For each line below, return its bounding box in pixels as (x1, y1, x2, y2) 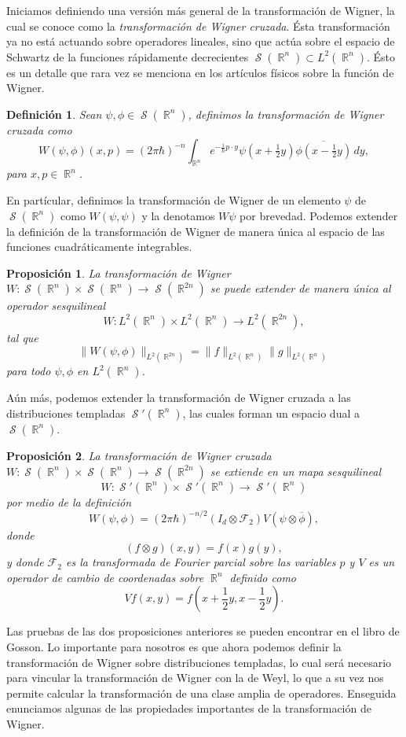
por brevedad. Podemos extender (240, 207, 398, 223)
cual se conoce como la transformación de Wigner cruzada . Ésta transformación (6, 17, 390, 34)
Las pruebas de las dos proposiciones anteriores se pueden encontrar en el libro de (6, 623, 400, 639)
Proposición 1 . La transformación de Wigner (6, 264, 231, 281)
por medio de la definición (6, 493, 132, 510)
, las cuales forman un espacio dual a (182, 404, 360, 421)
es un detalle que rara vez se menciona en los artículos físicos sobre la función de (6, 64, 394, 80)
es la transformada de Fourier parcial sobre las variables (65, 554, 336, 570)
